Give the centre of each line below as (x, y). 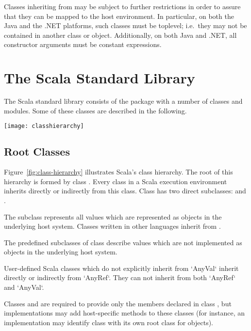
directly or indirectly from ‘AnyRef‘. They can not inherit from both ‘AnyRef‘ (120, 277)
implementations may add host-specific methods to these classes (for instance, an (125, 313)
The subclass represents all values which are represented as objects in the (113, 216)
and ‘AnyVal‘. (24, 287)
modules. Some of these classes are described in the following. (95, 110)
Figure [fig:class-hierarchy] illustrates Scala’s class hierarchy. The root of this (118, 172)
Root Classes (37, 151)
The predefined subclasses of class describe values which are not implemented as (123, 242)
